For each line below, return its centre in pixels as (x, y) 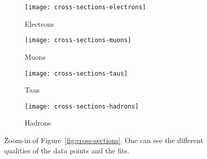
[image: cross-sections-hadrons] (82, 106)
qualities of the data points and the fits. (67, 150)
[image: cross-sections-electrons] (86, 7)
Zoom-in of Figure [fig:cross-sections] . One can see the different (104, 140)
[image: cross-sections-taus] (76, 73)
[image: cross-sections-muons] (78, 40)
